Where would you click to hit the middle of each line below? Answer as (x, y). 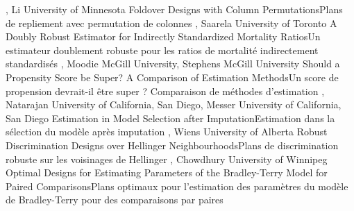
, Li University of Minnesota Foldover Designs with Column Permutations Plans (174, 9)
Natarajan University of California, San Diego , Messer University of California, (174, 104)
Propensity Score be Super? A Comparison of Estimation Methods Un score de (172, 77)
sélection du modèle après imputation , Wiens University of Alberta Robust (167, 132)
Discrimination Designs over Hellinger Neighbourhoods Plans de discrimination (172, 145)
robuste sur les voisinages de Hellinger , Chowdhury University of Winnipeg (167, 159)
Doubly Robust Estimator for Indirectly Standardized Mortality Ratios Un (163, 36)
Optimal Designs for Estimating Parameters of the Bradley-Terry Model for (167, 172)
